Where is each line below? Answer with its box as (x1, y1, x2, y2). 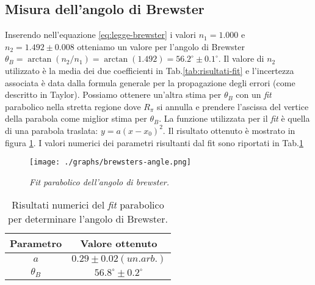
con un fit (236, 88, 272, 101)
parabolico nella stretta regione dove (5, 100, 141, 113)
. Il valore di (218, 52, 264, 65)
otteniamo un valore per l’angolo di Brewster (77, 40, 245, 53)
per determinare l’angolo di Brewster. (8, 212, 168, 226)
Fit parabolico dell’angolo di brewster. (29, 175, 170, 188)
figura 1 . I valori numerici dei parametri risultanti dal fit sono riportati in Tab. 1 (5, 136, 303, 149)
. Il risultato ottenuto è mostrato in (162, 124, 295, 136)
